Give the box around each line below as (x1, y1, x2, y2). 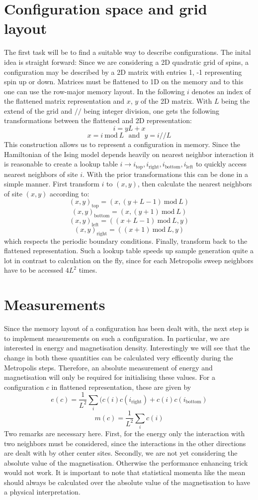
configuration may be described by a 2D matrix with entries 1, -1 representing (4, 66, 242, 77)
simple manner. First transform (4, 178, 99, 189)
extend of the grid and (4, 105, 72, 116)
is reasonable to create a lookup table (4, 159, 118, 169)
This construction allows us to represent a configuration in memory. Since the (4, 139, 241, 150)
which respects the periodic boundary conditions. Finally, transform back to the (4, 235, 248, 246)
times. (79, 265, 97, 275)
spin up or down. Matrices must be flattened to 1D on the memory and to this (4, 76, 244, 87)
